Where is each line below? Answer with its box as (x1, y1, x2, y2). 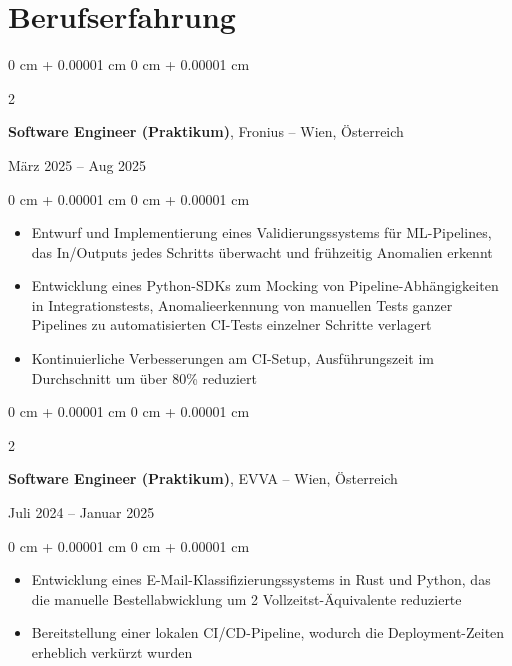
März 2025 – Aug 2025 (8, 154, 147, 175)
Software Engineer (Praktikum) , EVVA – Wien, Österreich (8, 468, 398, 489)
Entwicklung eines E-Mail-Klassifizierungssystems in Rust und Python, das (31, 569, 491, 590)
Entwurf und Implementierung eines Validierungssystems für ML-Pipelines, (31, 222, 492, 243)
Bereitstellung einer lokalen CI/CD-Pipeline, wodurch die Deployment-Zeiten (31, 622, 505, 643)
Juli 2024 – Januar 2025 (8, 502, 155, 523)
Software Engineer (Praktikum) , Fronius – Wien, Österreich (8, 121, 404, 142)
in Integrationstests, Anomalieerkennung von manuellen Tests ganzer (31, 294, 453, 315)
